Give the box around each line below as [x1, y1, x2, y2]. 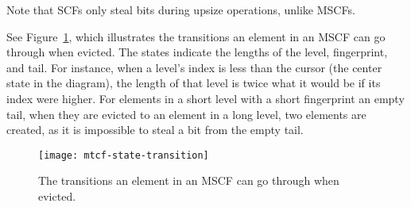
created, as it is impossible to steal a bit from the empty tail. [6, 121, 304, 138]
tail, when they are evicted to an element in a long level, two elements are [6, 105, 366, 122]
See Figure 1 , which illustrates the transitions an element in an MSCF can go [6, 28, 386, 44]
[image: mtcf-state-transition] [38, 149, 209, 161]
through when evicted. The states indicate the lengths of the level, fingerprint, [6, 44, 388, 60]
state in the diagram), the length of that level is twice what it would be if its [6, 75, 381, 91]
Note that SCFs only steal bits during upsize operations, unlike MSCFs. [6, 2, 355, 17]
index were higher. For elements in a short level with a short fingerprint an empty [6, 90, 405, 106]
